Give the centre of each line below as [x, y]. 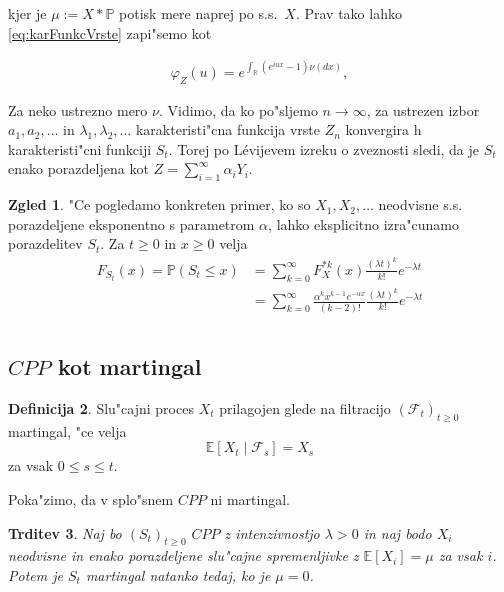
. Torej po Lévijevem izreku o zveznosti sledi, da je [324, 148]
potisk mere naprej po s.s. [198, 13]
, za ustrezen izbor [423, 109]
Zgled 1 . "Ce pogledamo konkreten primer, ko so [159, 204]
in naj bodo [397, 532]
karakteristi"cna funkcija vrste [227, 129]
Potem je [35, 575]
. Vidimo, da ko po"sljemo [238, 109]
